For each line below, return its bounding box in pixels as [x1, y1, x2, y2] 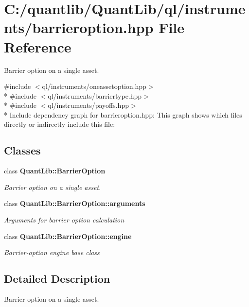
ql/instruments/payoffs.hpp [48, 100, 129, 110]
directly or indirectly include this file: [4, 119, 115, 129]
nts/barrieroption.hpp [4, 17, 154, 37]
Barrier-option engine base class [4, 247, 100, 257]
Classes [4, 143, 41, 158]
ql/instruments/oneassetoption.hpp [42, 81, 146, 91]
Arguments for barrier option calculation [4, 215, 124, 225]
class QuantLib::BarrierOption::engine [4, 231, 132, 241]
